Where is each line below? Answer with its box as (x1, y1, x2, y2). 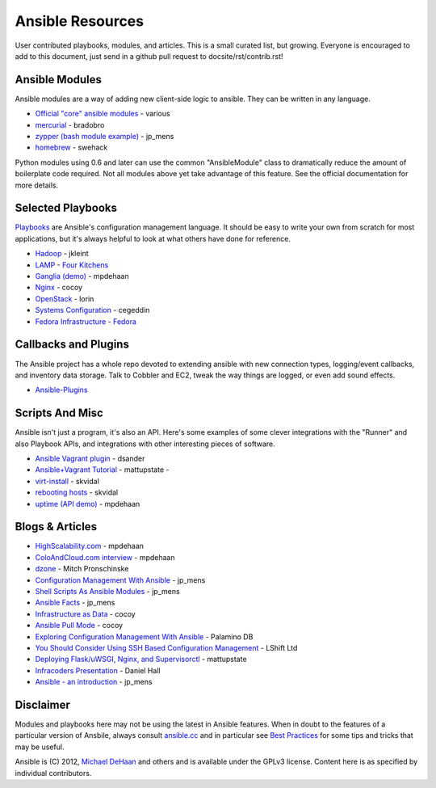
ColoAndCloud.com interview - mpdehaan (35, 552, 175, 562)
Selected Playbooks (15, 201, 117, 215)
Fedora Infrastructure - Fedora (35, 316, 137, 327)
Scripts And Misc (15, 407, 104, 420)
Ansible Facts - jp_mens (35, 598, 115, 608)
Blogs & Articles (15, 520, 97, 533)
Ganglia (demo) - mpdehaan (35, 272, 129, 281)
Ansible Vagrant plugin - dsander (35, 453, 145, 463)
